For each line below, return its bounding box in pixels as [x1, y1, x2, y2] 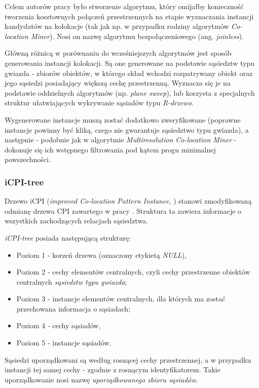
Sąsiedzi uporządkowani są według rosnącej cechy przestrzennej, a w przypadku [5, 354, 251, 365]
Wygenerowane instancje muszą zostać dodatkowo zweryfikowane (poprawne [5, 114, 241, 125]
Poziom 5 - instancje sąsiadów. [16, 337, 112, 348]
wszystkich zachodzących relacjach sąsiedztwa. [5, 215, 149, 226]
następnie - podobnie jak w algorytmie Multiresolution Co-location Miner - [5, 134, 237, 145]
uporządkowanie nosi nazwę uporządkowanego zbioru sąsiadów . [5, 374, 198, 384]
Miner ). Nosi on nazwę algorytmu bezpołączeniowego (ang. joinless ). [30, 30, 244, 41]
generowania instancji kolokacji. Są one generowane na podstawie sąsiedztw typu [5, 57, 255, 68]
